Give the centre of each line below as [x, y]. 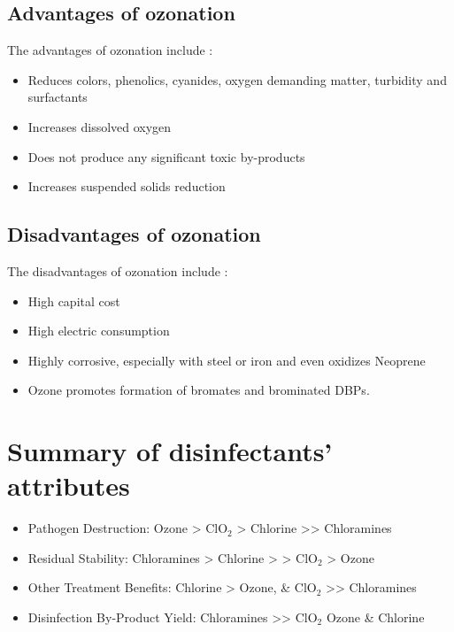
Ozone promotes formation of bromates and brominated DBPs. [199, 390]
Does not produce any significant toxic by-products [166, 156]
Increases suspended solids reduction [127, 186]
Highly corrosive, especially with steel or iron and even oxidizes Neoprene [227, 360]
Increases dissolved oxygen [100, 126]
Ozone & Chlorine [375, 617]
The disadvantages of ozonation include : [118, 270]
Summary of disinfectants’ [170, 451]
